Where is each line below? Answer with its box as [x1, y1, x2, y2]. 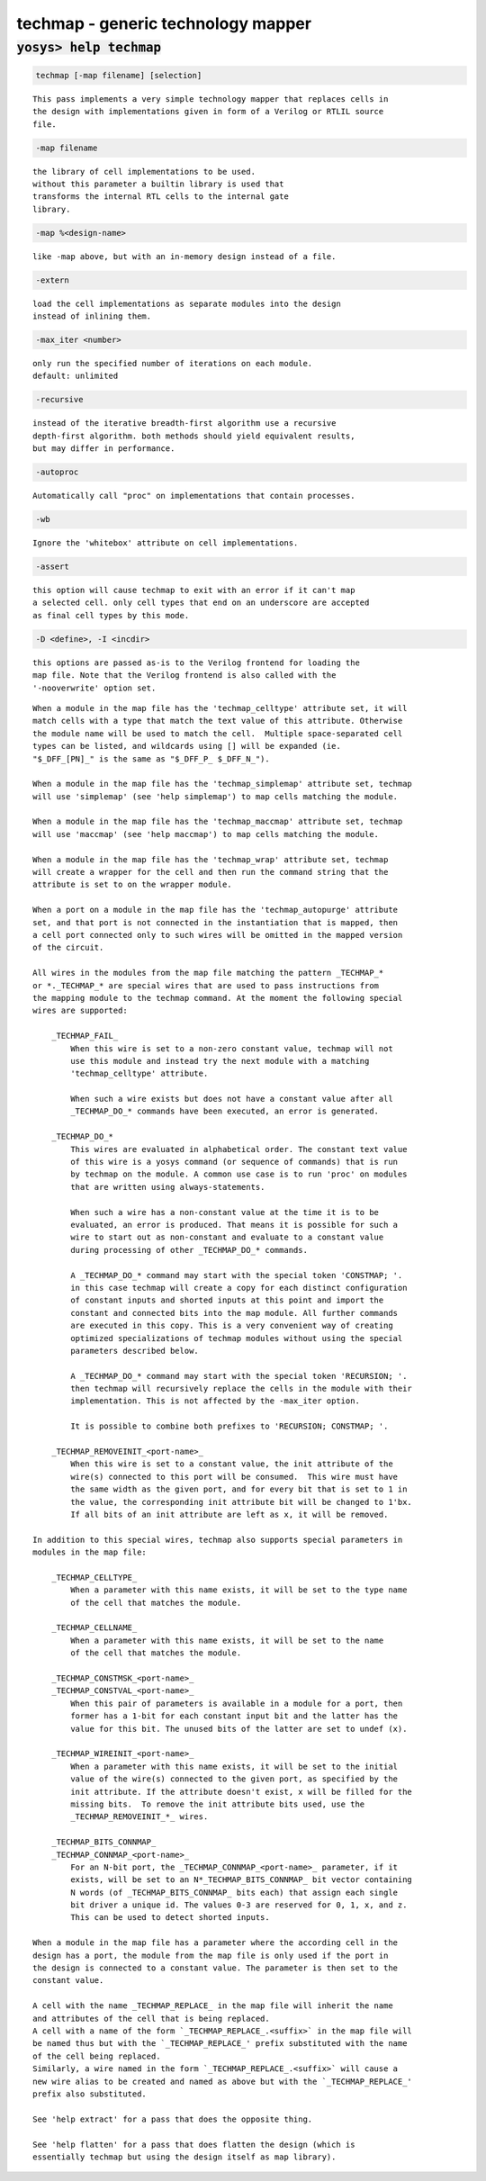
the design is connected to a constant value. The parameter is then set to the [32, 1963, 399, 1973]
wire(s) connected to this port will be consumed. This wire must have [70, 1472, 399, 1482]
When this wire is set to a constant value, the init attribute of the [70, 1459, 393, 1469]
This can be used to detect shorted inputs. [70, 1913, 270, 1923]
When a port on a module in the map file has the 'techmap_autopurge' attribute [32, 905, 399, 915]
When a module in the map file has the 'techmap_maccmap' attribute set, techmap [32, 816, 403, 827]
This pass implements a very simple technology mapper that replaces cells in [32, 94, 389, 104]
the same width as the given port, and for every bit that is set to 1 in [70, 1484, 408, 1494]
